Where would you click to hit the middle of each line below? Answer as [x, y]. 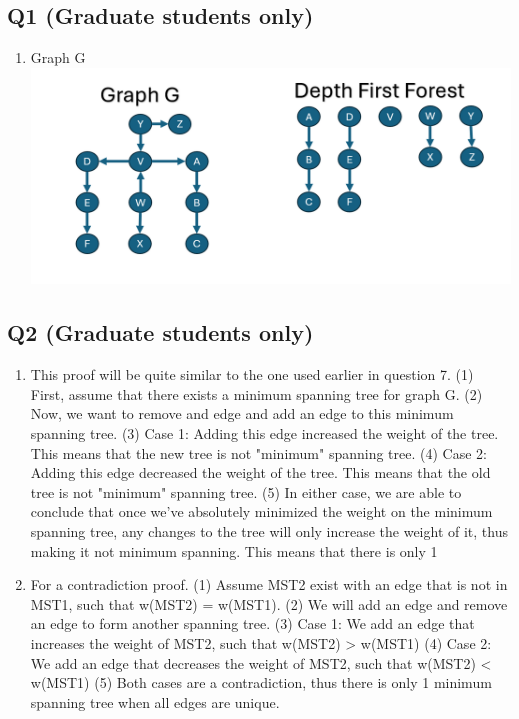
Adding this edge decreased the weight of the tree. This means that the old [260, 472]
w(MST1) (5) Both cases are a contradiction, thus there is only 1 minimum [261, 682]
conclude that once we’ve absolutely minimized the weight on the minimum [261, 511]
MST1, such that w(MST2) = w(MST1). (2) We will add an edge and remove [269, 603]
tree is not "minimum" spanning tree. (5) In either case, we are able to [246, 491]
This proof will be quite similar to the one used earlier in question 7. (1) [252, 374]
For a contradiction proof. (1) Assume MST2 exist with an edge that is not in [269, 584]
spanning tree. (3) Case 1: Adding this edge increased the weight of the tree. [264, 433]
